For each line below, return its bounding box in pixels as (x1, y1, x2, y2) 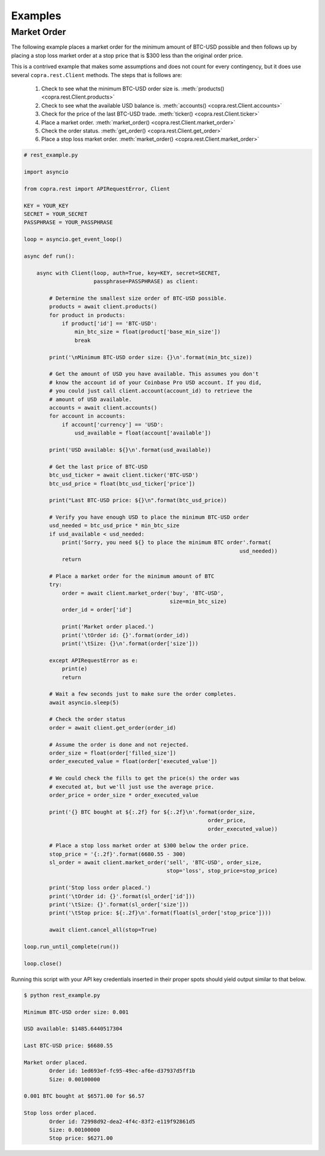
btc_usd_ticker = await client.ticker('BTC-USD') (49, 472, 199, 478)
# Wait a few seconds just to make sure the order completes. (49, 691, 237, 697)
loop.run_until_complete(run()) (23, 944, 120, 950)
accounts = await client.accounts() (49, 404, 158, 411)
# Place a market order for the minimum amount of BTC (49, 572, 215, 580)
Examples (11, 9, 61, 22)
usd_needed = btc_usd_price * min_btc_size (49, 522, 180, 529)
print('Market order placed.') (61, 623, 155, 630)
